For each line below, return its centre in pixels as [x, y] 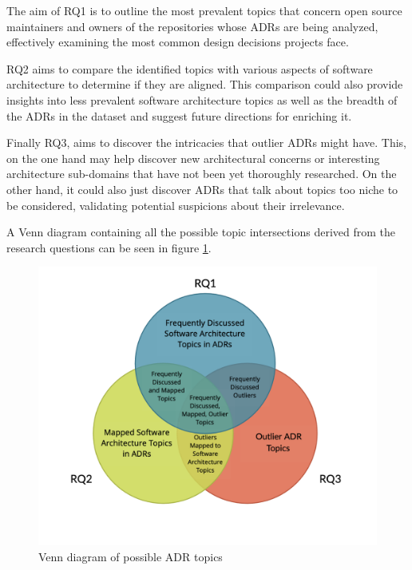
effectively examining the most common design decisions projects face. [178, 42]
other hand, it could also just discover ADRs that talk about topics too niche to [202, 189]
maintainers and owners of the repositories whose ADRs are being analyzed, [192, 26]
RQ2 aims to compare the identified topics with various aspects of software [190, 68]
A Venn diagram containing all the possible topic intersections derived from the [201, 232]
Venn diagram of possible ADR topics [131, 556]
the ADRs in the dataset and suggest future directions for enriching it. [179, 115]
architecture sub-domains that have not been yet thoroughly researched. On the [202, 174]
